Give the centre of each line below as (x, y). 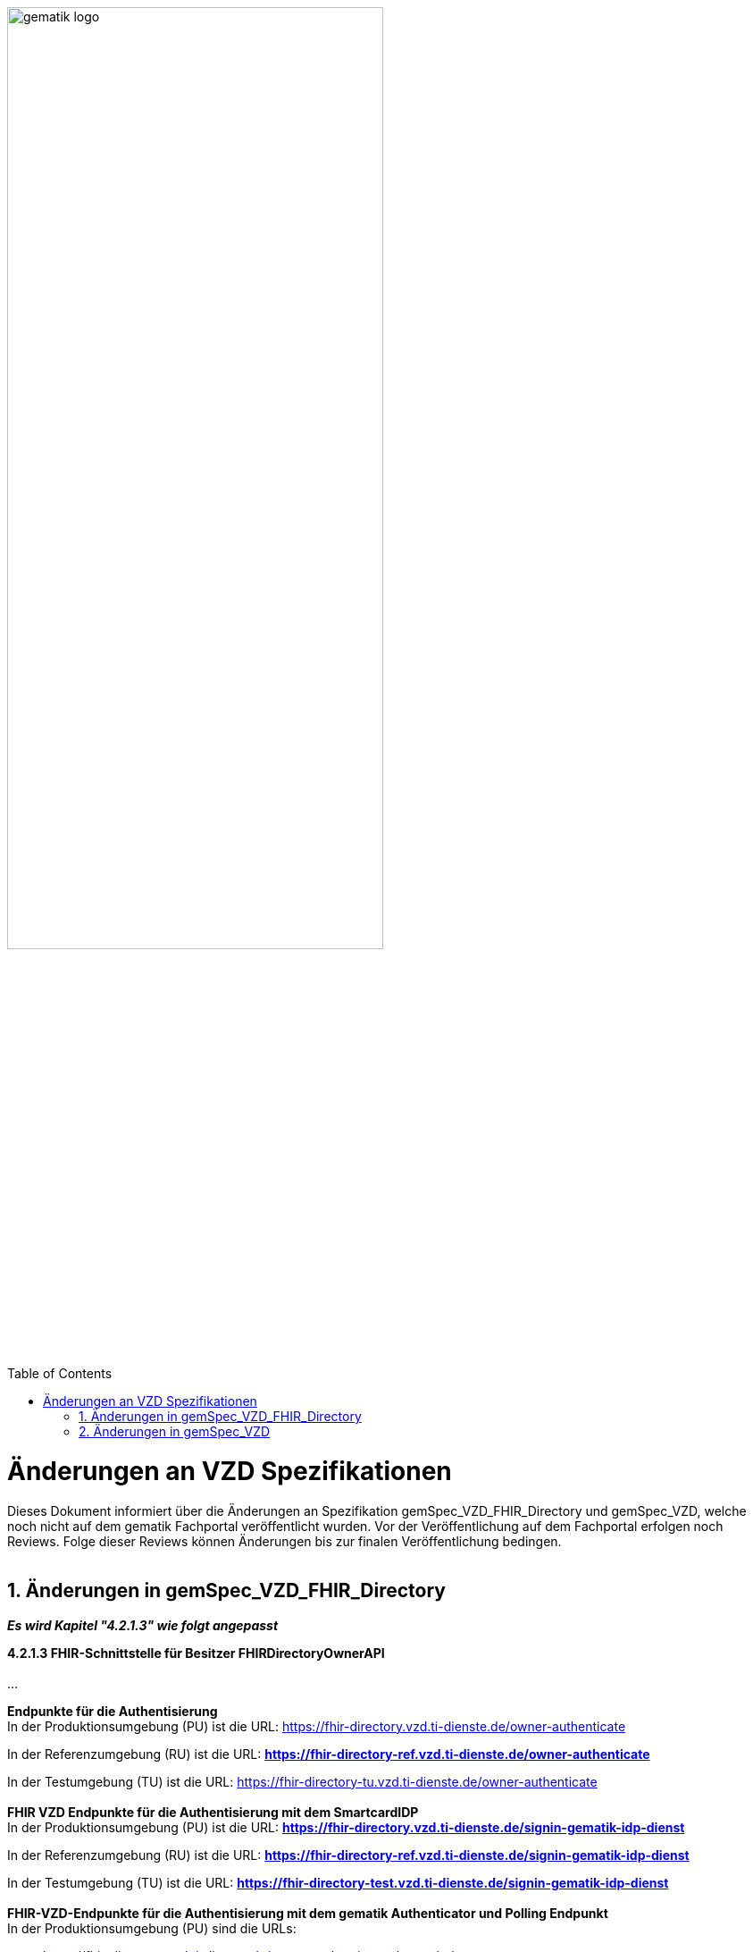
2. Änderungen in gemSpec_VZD (175, 1432)
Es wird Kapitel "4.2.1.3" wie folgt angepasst (143, 1625)
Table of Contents (60, 1374)
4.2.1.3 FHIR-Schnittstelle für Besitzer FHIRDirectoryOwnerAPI (196, 1653)
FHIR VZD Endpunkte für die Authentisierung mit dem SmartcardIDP (213, 1812)
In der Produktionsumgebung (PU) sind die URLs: (152, 1928)
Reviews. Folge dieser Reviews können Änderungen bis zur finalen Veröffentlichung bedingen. (284, 1541)
